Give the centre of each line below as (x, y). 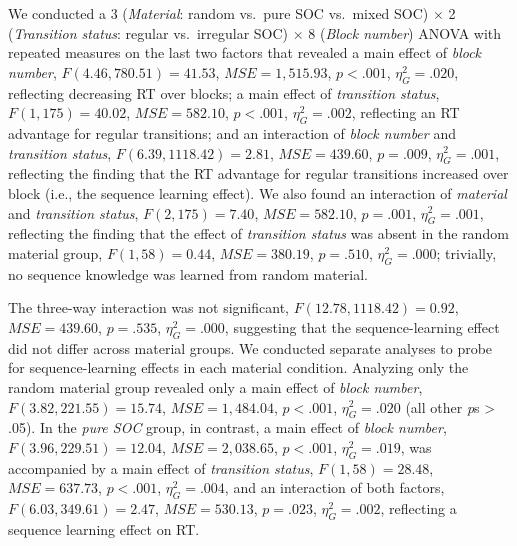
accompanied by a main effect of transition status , (161, 467)
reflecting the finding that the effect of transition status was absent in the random (258, 233)
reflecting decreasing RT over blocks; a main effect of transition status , (224, 92)
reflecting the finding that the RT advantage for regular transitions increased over (258, 173)
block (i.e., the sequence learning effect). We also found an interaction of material (257, 192)
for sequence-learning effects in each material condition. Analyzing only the (238, 367)
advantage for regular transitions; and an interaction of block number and (232, 132)
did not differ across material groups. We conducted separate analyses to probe (250, 347)
